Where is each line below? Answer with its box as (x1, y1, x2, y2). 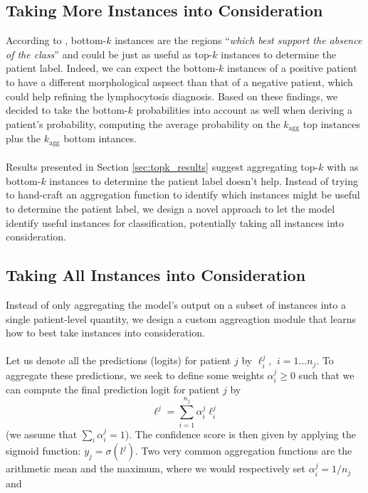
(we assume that (6, 426, 78, 441)
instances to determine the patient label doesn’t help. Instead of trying (49, 173, 358, 188)
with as (327, 159, 359, 174)
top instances (303, 116, 361, 131)
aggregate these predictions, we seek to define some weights (6, 367, 264, 382)
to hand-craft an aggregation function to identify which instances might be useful (6, 187, 360, 202)
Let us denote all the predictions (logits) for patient (6, 353, 231, 368)
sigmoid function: (6, 443, 81, 458)
